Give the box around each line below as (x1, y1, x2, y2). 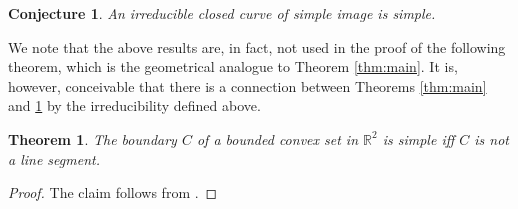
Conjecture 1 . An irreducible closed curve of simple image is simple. (8, 3, 436, 23)
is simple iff (382, 128, 455, 149)
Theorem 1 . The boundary (8, 128, 177, 149)
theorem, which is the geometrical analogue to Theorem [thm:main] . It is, (8, 56, 458, 77)
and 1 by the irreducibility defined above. (8, 95, 261, 116)
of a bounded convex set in (196, 128, 359, 149)
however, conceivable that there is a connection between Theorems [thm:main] (8, 75, 487, 96)
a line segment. (8, 148, 100, 169)
